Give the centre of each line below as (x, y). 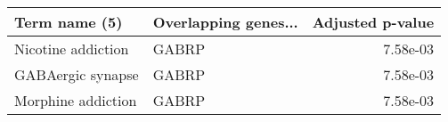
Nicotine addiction (72, 49)
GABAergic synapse (77, 74)
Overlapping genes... (225, 22)
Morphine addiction (76, 100)
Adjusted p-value (373, 22)
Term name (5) (69, 22)
